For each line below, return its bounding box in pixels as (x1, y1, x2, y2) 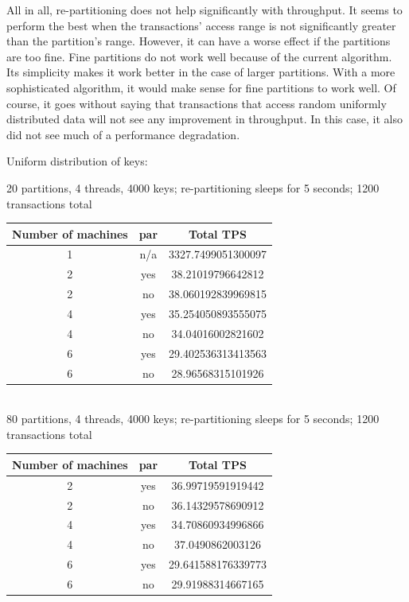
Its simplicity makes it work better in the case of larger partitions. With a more (6, 64, 395, 80)
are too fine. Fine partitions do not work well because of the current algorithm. (6, 48, 392, 64)
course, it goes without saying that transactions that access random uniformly (6, 95, 387, 111)
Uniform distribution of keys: (6, 153, 148, 169)
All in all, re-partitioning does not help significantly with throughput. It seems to (6, 2, 403, 17)
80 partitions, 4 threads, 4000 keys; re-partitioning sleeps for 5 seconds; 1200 (6, 410, 380, 427)
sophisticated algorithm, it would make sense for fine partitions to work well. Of (6, 79, 396, 95)
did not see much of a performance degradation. (6, 126, 240, 142)
